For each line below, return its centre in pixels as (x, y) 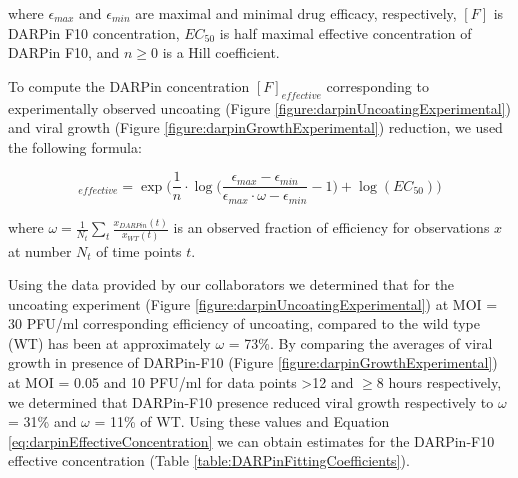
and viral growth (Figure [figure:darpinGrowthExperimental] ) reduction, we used (255, 127)
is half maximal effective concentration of (345, 32)
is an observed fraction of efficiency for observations (331, 227)
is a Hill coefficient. (221, 52)
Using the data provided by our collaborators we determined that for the (231, 284)
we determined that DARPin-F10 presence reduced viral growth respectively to (251, 401)
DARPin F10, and (64, 52)
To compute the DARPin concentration (129, 85)
